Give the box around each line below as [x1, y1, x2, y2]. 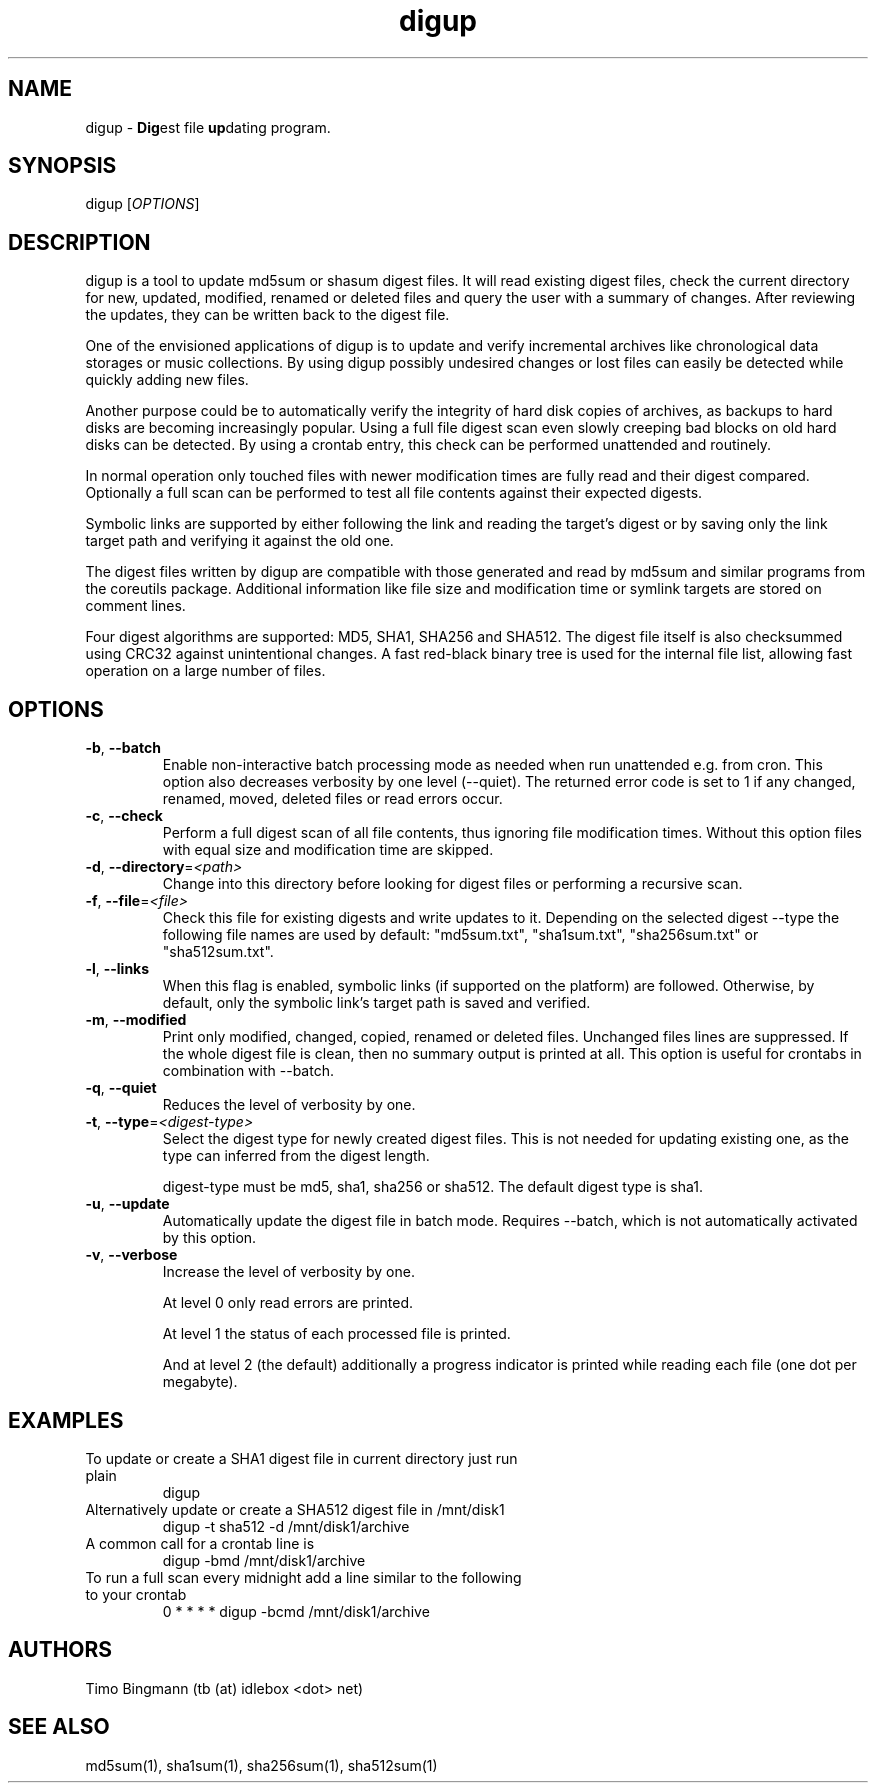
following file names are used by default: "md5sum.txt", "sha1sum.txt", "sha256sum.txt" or [162, 926, 759, 944]
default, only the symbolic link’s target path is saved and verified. [162, 994, 591, 1012]
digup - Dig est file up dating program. [85, 118, 331, 136]
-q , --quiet [85, 1079, 157, 1097]
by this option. [162, 1229, 257, 1247]
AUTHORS [8, 1637, 113, 1663]
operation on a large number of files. [85, 662, 326, 680]
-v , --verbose [85, 1246, 178, 1264]
